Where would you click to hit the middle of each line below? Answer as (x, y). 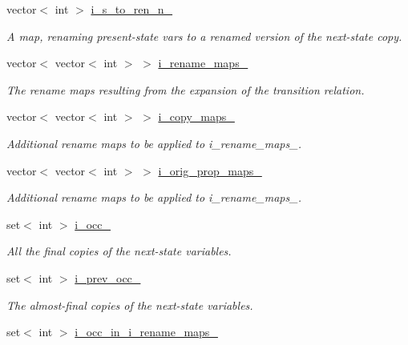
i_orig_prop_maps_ (210, 170)
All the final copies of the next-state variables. (119, 251)
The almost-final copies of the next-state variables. (130, 305)
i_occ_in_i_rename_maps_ (146, 332)
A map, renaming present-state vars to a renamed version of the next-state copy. (204, 36)
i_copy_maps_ (196, 116)
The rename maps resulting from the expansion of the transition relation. (186, 89)
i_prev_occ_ (108, 277)
